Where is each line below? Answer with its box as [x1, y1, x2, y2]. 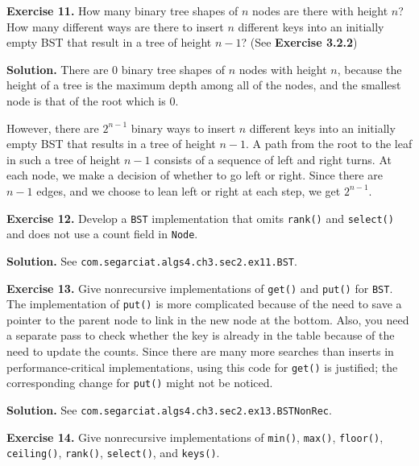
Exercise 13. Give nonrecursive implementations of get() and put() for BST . [6, 279, 393, 296]
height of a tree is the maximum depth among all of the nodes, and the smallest [6, 76, 401, 93]
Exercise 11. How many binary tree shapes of [6, 2, 239, 19]
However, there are [6, 119, 99, 136]
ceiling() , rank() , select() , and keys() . [6, 444, 220, 461]
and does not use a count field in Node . [6, 225, 198, 242]
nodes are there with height [251, 2, 388, 19]
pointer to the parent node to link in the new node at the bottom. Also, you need [6, 311, 409, 328]
